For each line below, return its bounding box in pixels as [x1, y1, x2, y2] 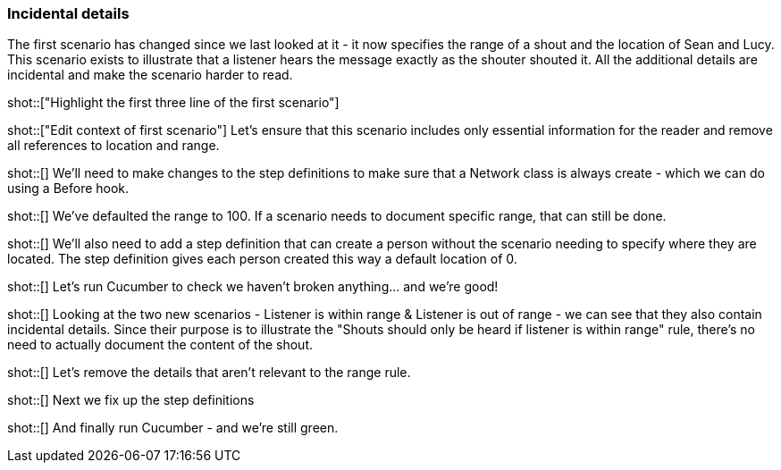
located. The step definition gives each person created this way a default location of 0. [7, 251, 517, 267]
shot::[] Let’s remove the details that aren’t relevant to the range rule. [7, 365, 411, 381]
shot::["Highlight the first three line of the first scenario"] [7, 95, 340, 111]
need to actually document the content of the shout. [7, 337, 314, 353]
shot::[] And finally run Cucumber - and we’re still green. [7, 420, 339, 436]
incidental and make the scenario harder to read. [7, 67, 293, 83]
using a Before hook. [7, 180, 130, 197]
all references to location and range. [7, 138, 220, 154]
